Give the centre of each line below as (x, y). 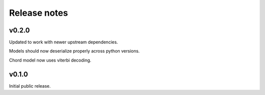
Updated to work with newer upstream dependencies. (64, 42)
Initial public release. (30, 86)
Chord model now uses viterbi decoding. (50, 60)
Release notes (39, 13)
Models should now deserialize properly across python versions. (74, 51)
